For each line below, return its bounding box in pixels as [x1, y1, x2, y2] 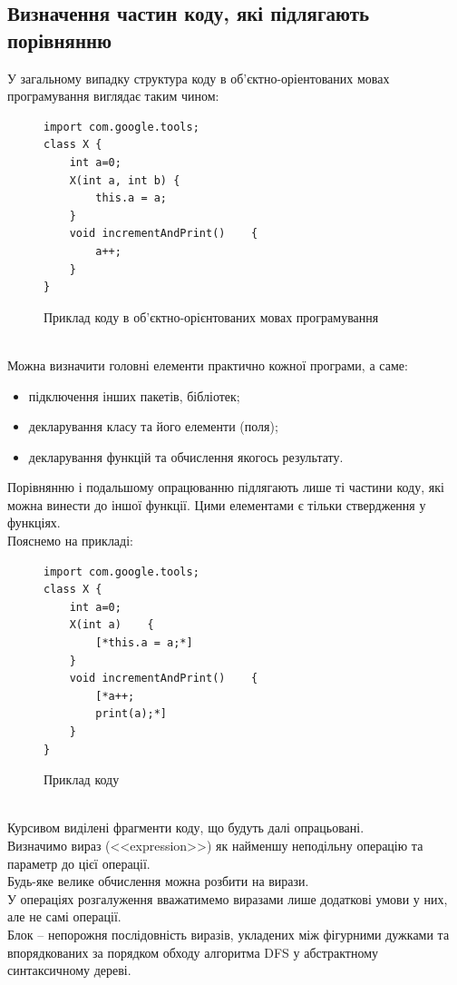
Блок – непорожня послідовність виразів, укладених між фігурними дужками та [7, 924, 450, 943]
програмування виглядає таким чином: [7, 86, 219, 105]
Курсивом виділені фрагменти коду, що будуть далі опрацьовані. [7, 818, 365, 837]
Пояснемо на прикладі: [7, 531, 133, 550]
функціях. [7, 513, 61, 532]
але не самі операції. [7, 907, 122, 926]
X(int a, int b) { [69, 173, 180, 187]
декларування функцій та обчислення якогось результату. [28, 447, 344, 466]
